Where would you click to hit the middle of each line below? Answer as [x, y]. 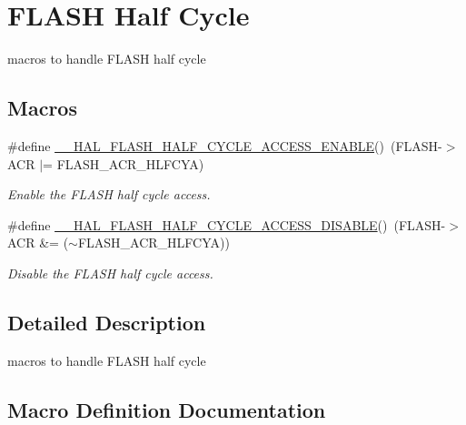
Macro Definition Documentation [167, 409]
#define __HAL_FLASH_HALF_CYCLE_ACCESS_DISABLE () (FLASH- [227, 224]
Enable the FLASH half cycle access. [109, 194]
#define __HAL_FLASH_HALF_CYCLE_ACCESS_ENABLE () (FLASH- [225, 145]
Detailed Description [107, 322]
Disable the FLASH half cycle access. [110, 273]
